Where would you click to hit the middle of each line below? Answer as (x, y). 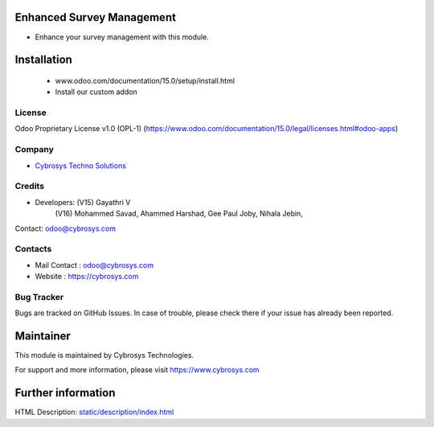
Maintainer (43, 336)
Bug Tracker (39, 297)
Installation (43, 60)
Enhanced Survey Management (96, 17)
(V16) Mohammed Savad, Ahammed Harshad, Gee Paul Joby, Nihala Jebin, (179, 214)
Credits (29, 187)
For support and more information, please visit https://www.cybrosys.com (137, 370)
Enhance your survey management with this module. (122, 37)
